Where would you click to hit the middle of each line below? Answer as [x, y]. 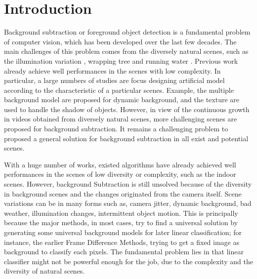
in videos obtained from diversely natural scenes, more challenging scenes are [121, 119]
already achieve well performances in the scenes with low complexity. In [112, 70]
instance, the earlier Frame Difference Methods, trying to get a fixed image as [122, 242]
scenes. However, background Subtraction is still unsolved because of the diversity [128, 184]
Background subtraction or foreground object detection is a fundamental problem [127, 32]
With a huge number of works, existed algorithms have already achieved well [120, 164]
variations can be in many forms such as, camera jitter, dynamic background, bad [128, 203]
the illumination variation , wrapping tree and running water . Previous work [121, 60]
